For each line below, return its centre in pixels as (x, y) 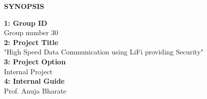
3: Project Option (35, 61)
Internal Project (28, 71)
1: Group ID (26, 23)
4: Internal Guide (34, 81)
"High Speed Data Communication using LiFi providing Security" (104, 52)
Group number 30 (31, 32)
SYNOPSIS (24, 6)
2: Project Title (31, 42)
